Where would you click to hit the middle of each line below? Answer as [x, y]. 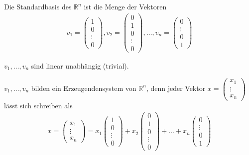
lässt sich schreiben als [38, 105]
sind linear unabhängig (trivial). [80, 65]
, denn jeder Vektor [176, 88]
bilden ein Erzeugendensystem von [84, 88]
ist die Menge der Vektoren [125, 6]
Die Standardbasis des [38, 6]
